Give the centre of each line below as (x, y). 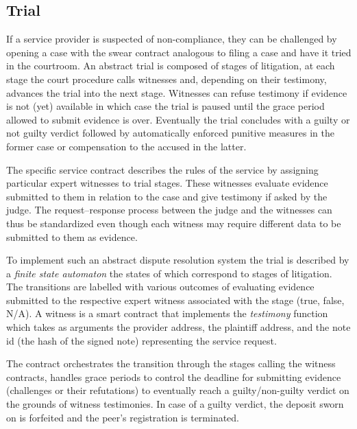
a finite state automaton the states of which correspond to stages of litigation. (169, 273)
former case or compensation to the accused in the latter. (126, 146)
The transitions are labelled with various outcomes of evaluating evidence (160, 287)
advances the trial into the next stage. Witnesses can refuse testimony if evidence (177, 92)
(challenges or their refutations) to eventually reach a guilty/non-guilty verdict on (178, 390)
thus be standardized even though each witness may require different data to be (174, 223)
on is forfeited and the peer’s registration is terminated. (123, 417)
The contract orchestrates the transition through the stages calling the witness (171, 363)
